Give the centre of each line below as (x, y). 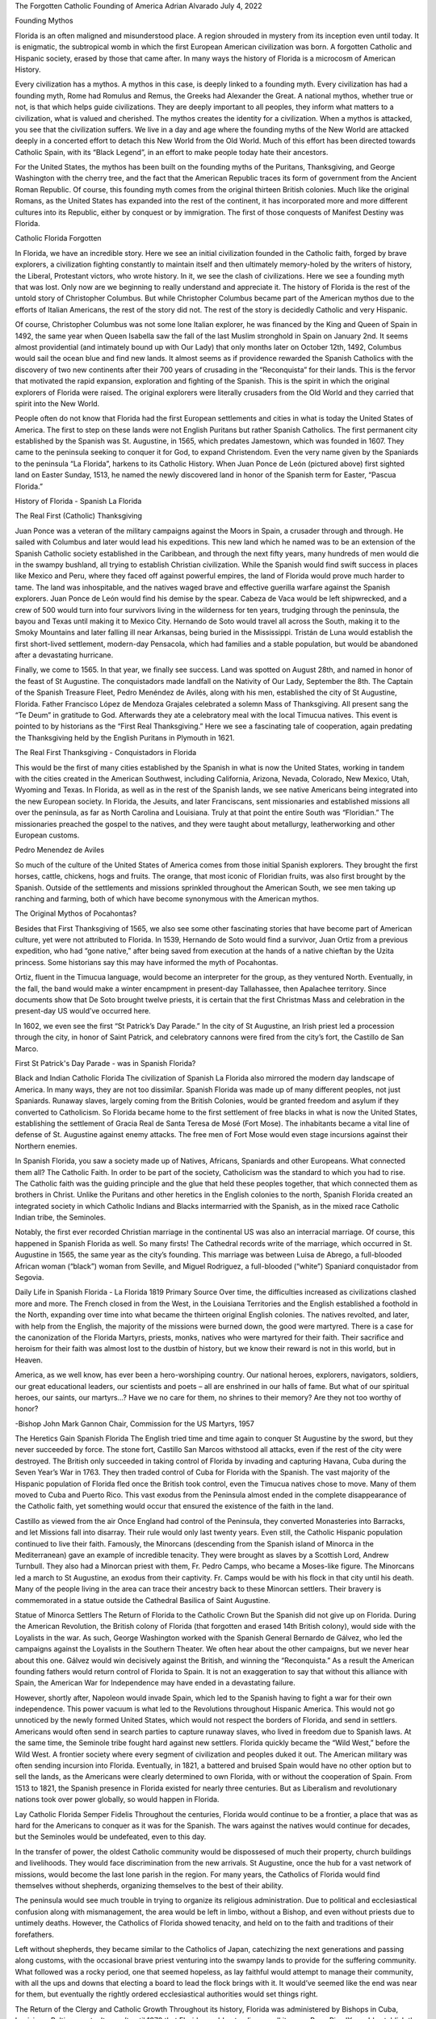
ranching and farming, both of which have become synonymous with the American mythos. (167, 898)
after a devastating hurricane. (64, 655)
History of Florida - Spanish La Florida (78, 502)
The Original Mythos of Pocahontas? (76, 913)
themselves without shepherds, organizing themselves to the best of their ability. (149, 1885)
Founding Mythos (44, 21)
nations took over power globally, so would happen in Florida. (117, 1799)
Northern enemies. (46, 1146)
